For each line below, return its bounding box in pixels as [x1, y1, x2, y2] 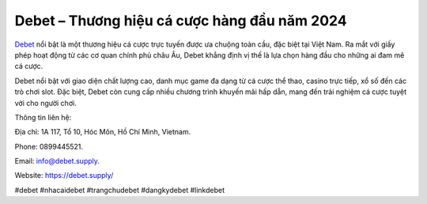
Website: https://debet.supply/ [14, 171, 114, 180]
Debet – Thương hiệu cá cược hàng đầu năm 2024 [14, 12, 347, 29]
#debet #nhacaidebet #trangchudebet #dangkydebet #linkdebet [14, 185, 225, 195]
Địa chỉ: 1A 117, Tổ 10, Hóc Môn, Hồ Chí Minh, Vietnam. [14, 127, 191, 137]
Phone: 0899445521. [14, 142, 83, 151]
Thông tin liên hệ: [14, 112, 72, 122]
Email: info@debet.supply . [14, 157, 100, 166]
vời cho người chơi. [14, 98, 77, 108]
